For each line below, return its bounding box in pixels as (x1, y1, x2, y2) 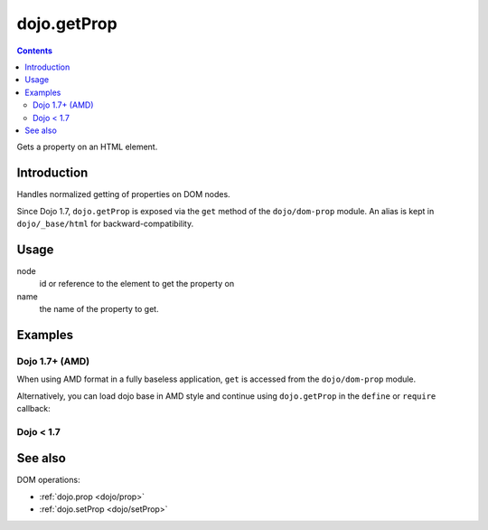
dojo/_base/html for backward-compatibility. (16, 218, 194, 229)
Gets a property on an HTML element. (16, 141, 158, 153)
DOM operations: (16, 475, 80, 486)
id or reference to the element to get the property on (39, 279, 235, 289)
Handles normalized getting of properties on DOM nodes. (16, 189, 230, 200)
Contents (16, 45, 53, 56)
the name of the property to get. (39, 304, 159, 315)
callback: (16, 402, 52, 413)
